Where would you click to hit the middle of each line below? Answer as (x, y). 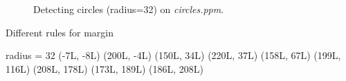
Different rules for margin (60, 32)
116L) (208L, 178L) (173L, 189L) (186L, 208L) (105, 68)
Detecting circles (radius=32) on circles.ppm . (129, 9)
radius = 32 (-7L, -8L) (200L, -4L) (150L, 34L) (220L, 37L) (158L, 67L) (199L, (173, 55)
